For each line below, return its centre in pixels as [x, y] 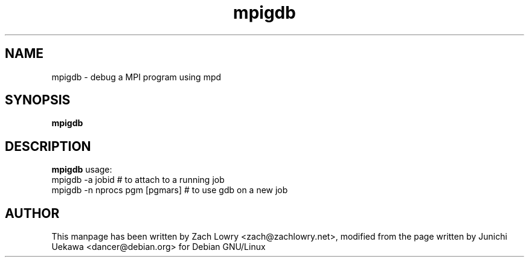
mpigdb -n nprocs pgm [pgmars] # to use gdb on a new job [170, 190]
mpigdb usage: [82, 170]
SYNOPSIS [38, 100]
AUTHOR [32, 213]
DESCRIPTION [48, 146]
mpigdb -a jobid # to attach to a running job [138, 180]
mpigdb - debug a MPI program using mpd [136, 77]
